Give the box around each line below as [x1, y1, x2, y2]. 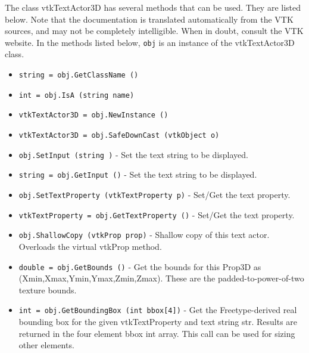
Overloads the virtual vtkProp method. [18, 240, 162, 252]
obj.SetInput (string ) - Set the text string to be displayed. [18, 148, 248, 160]
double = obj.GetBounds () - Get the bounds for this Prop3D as [18, 260, 261, 273]
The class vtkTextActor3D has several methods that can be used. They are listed [5, 1, 301, 13]
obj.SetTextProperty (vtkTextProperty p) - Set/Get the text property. [18, 188, 291, 200]
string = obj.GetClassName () [18, 71, 139, 80]
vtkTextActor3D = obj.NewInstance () [18, 111, 168, 120]
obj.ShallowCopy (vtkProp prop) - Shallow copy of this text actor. [18, 228, 270, 241]
